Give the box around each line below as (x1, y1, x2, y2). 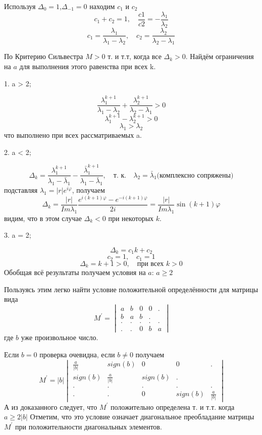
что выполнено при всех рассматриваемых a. (4, 130, 142, 140)
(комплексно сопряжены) (156, 172, 234, 179)
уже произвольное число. (21, 332, 98, 343)
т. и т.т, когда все (108, 51, 162, 62)
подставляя (4, 185, 38, 195)
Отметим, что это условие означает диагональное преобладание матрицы (30, 411, 254, 422)
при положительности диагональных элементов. (15, 421, 162, 431)
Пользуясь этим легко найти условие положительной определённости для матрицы (4, 284, 258, 294)
